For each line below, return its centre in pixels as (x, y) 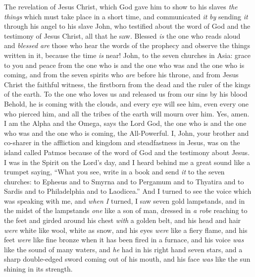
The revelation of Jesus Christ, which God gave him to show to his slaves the (121, 6)
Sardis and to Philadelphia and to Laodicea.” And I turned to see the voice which (128, 191)
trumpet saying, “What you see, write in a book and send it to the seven (114, 172)
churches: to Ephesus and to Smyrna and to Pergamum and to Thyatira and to (124, 181)
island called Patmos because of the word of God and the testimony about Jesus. (127, 152)
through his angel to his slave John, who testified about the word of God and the (127, 26)
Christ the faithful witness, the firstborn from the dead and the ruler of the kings (127, 84)
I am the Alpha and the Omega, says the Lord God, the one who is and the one (125, 123)
